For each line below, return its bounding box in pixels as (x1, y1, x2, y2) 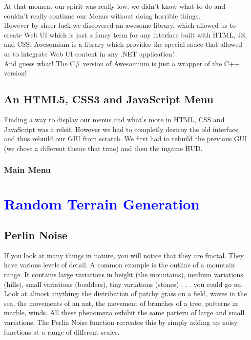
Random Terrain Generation (4, 194, 200, 214)
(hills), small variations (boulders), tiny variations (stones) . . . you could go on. (4, 279, 243, 289)
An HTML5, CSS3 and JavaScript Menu (4, 92, 214, 107)
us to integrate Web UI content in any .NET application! (4, 48, 174, 58)
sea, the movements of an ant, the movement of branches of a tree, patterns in (4, 298, 238, 308)
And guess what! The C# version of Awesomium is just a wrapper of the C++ (4, 58, 240, 68)
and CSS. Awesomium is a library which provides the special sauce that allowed (4, 39, 243, 49)
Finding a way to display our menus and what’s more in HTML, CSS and (4, 114, 225, 124)
